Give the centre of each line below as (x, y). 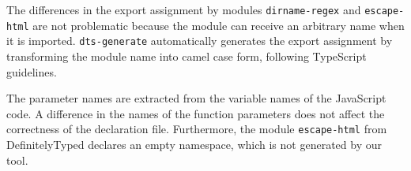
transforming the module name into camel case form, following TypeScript (187, 56)
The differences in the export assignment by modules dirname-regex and (184, 9)
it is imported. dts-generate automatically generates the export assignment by (200, 41)
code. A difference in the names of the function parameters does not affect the (196, 113)
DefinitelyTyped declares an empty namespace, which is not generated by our (194, 144)
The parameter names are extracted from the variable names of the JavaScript (196, 98)
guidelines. (32, 71)
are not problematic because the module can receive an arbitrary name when (219, 25)
